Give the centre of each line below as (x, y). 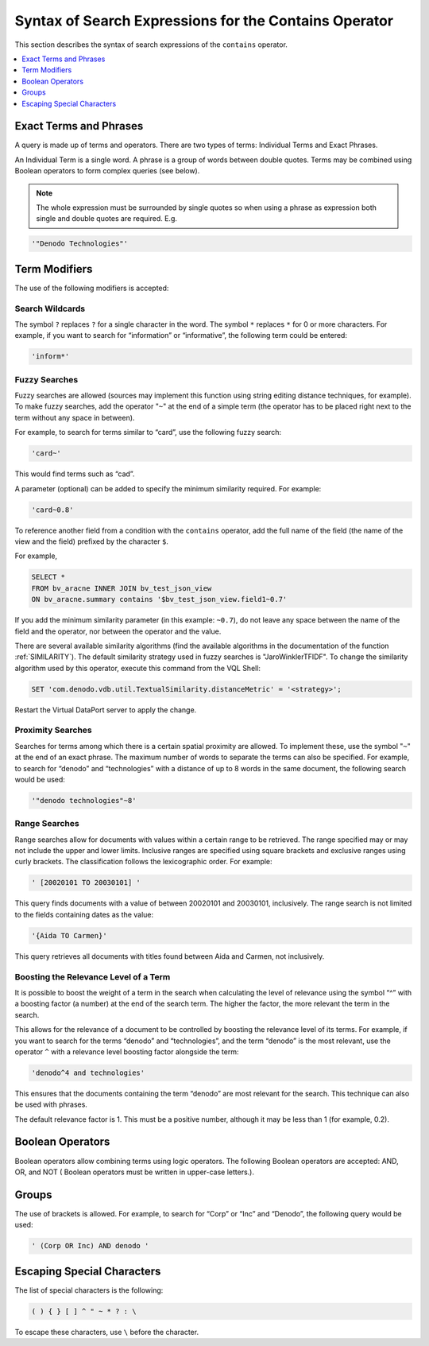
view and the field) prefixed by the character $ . (91, 541)
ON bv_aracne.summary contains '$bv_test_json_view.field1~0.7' (159, 599)
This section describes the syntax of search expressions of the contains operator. (151, 45)
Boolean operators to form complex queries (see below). (107, 171)
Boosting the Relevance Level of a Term (93, 976)
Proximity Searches (54, 730)
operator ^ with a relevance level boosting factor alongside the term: (127, 1051)
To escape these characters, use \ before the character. (106, 1332)
